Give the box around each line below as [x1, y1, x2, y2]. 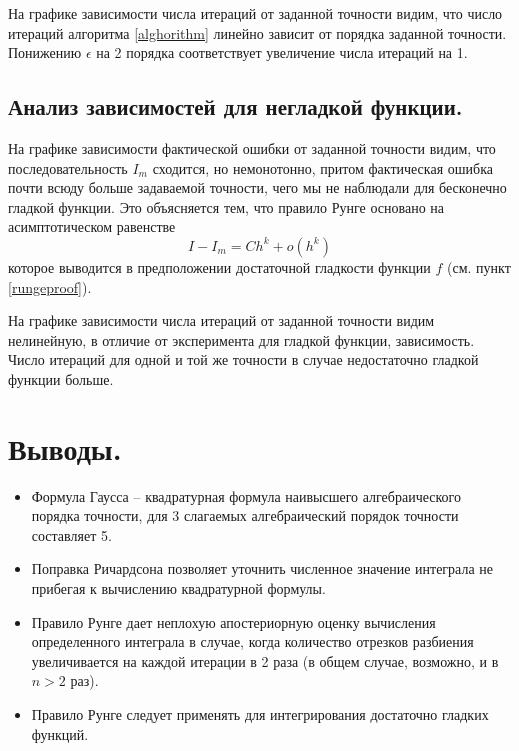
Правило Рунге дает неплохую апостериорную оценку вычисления [31, 611, 436, 632]
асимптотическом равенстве [8, 216, 176, 237]
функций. [31, 723, 89, 744]
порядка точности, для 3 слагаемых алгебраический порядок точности [31, 505, 459, 526]
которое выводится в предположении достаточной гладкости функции [8, 256, 431, 277]
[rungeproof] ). [8, 276, 92, 297]
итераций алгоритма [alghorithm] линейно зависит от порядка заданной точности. [8, 22, 507, 43]
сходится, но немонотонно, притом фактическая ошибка [152, 157, 493, 178]
